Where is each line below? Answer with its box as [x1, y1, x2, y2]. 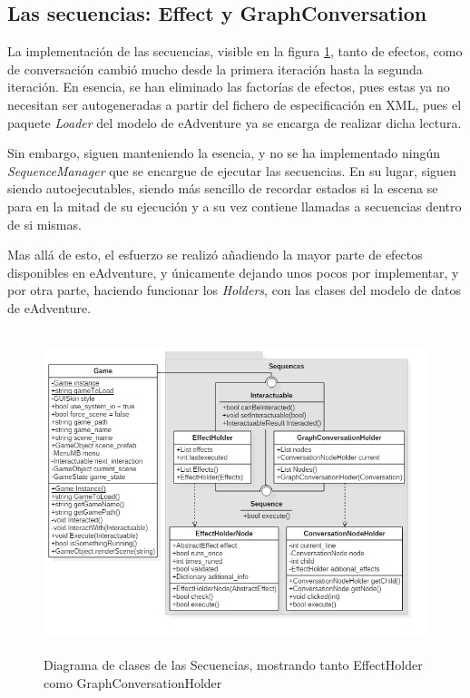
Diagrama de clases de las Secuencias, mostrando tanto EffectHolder [44, 655, 423, 674]
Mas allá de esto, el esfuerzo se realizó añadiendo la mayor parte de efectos [7, 245, 423, 264]
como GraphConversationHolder [44, 673, 222, 692]
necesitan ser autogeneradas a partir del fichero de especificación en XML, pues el [7, 94, 462, 113]
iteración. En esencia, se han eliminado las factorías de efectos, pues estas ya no [7, 77, 450, 96]
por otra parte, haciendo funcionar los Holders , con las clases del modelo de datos [7, 280, 461, 300]
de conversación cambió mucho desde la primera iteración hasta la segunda [7, 59, 423, 78]
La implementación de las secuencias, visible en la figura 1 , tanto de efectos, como [7, 42, 463, 61]
